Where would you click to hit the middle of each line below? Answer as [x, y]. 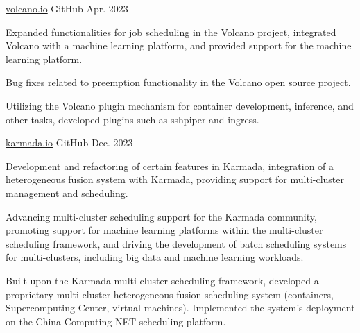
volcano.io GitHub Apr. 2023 [67, 8]
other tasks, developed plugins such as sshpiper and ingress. [132, 119]
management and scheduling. [67, 193]
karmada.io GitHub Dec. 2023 [69, 143]
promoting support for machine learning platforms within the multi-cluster [164, 230]
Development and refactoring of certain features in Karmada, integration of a [170, 165]
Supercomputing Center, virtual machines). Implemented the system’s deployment [180, 308]
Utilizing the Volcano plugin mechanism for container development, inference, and [180, 105]
